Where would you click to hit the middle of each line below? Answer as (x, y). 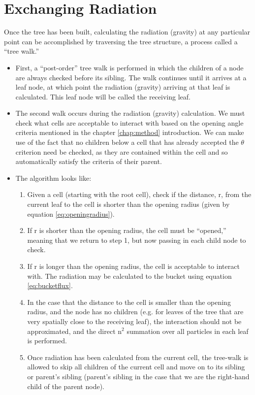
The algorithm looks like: (53, 178)
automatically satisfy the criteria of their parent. (89, 161)
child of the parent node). (66, 386)
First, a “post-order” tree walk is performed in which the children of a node (129, 67)
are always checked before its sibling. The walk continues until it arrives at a (131, 77)
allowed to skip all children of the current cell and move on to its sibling (136, 367)
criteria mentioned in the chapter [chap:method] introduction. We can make (130, 132)
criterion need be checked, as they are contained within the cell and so (122, 151)
